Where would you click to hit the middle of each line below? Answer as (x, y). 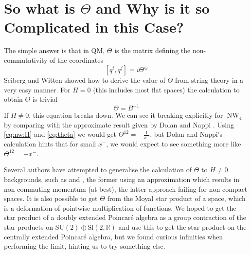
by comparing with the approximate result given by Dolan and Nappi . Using (119, 124)
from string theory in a (209, 80)
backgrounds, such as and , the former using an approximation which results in (122, 179)
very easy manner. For (37, 89)
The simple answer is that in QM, (54, 50)
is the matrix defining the (152, 50)
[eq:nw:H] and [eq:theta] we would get (60, 134)
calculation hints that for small (50, 144)
